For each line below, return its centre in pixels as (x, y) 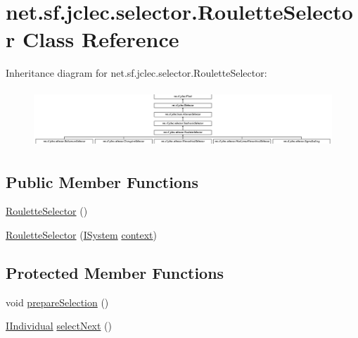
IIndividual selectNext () (59, 326)
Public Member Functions (102, 181)
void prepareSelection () (57, 302)
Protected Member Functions (115, 272)
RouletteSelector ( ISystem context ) (81, 234)
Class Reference (101, 39)
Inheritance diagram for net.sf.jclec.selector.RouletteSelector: (136, 73)
